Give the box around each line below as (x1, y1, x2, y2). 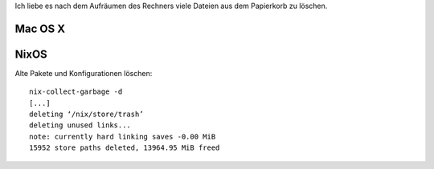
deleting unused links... (29, 121, 132, 130)
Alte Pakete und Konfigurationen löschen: (14, 68, 153, 78)
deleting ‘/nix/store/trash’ (29, 110, 144, 119)
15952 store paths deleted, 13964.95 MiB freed (29, 143, 220, 152)
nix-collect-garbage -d (29, 87, 123, 96)
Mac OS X (14, 22, 66, 35)
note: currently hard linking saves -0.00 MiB (29, 132, 216, 141)
